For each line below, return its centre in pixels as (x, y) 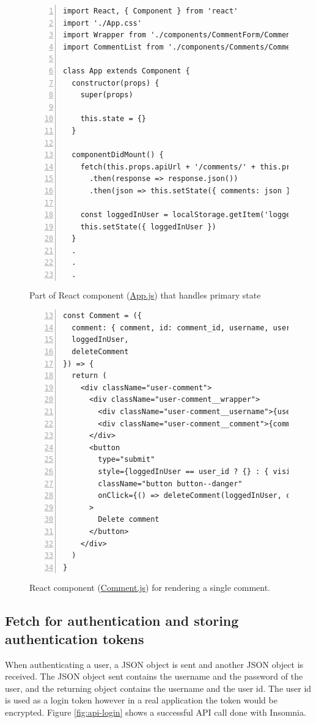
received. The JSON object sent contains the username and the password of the (154, 676)
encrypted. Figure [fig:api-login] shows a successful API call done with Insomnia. (156, 712)
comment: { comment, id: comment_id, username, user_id (188, 328)
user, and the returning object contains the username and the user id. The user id (158, 688)
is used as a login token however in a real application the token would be (141, 700)
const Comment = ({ (102, 316)
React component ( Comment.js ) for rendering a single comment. (150, 588)
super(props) (107, 95)
